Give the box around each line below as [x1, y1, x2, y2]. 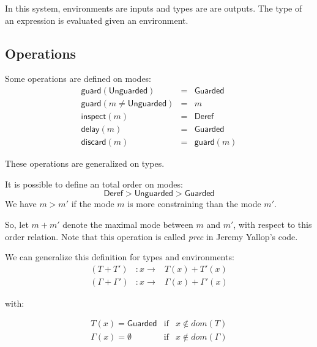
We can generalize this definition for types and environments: [5, 250, 234, 263]
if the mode [71, 197, 114, 210]
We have [5, 197, 37, 210]
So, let [5, 217, 29, 230]
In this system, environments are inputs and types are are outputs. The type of [5, 2, 302, 14]
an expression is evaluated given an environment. [5, 13, 188, 26]
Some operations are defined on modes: [5, 72, 152, 85]
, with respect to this [233, 217, 312, 230]
